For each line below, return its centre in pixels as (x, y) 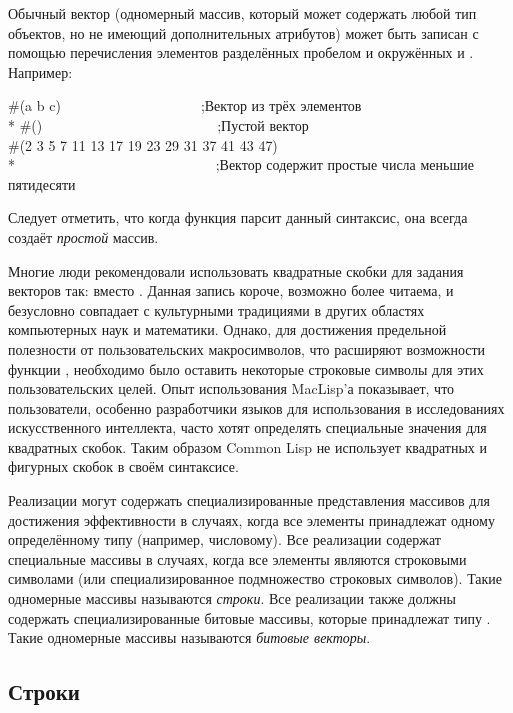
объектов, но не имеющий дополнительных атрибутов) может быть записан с (243, 32)
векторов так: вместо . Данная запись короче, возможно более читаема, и (231, 290)
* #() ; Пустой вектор (158, 124)
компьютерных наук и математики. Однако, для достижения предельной (227, 329)
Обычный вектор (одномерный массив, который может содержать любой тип (242, 13)
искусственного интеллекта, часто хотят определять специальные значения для (247, 427)
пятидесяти (42, 183)
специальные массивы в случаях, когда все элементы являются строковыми (237, 558)
